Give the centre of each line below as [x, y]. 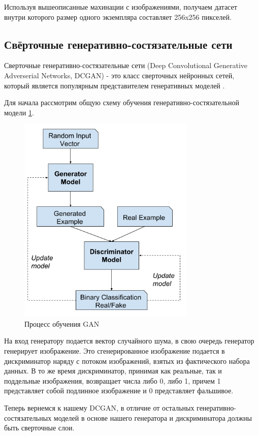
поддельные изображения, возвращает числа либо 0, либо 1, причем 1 [112, 380]
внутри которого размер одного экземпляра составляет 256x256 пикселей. [118, 17]
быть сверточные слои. [39, 428]
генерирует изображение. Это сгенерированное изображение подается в [115, 351]
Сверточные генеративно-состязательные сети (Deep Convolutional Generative [126, 65]
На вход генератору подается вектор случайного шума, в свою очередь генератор [129, 341]
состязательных [28, 417]
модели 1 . [19, 112]
